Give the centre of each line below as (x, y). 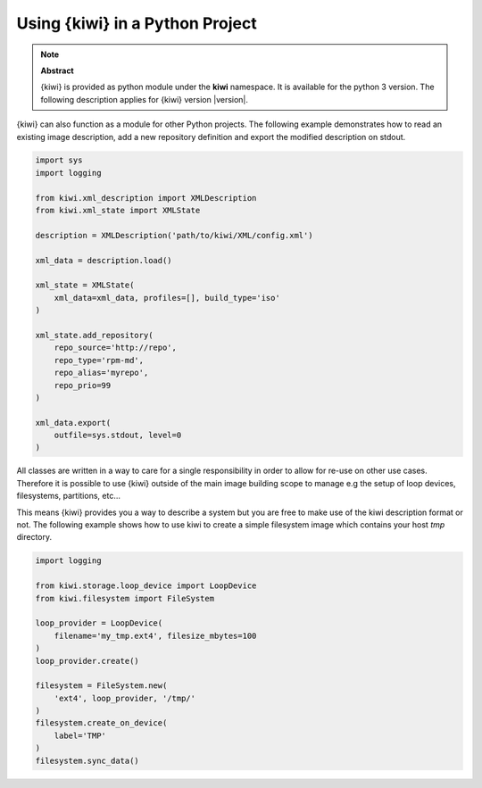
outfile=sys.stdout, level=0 (118, 435)
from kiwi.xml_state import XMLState (118, 211)
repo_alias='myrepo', (101, 373)
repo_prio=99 (83, 385)
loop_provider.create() (87, 661)
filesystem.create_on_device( (101, 723)
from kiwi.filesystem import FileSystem (125, 598)
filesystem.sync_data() (87, 760)
